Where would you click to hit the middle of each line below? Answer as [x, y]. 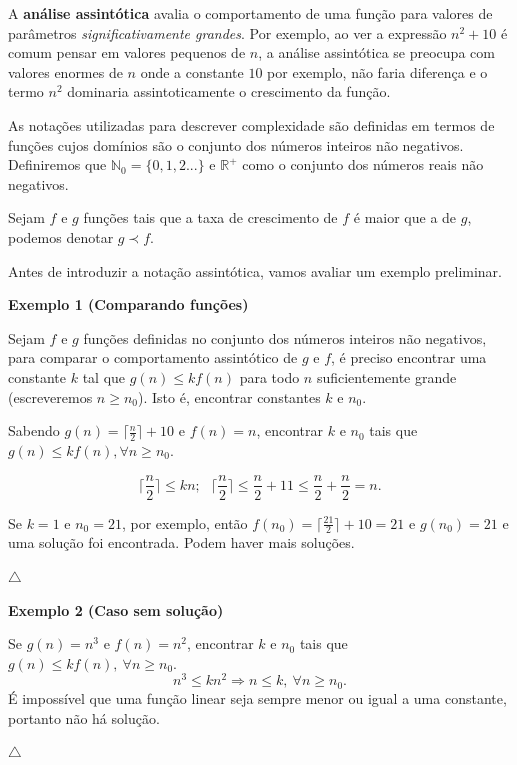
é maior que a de [405, 217]
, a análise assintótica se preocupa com [376, 52]
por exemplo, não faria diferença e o [377, 71]
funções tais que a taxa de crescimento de [210, 217]
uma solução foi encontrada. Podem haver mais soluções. [181, 542]
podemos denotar [61, 236]
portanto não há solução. [84, 717]
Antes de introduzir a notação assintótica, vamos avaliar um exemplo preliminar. [255, 270]
